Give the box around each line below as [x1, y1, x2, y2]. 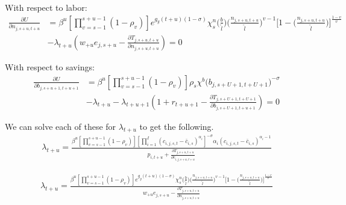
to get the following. [139, 120, 214, 132]
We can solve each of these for [5, 120, 116, 132]
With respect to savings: [5, 60, 95, 73]
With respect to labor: [5, 1, 87, 13]
